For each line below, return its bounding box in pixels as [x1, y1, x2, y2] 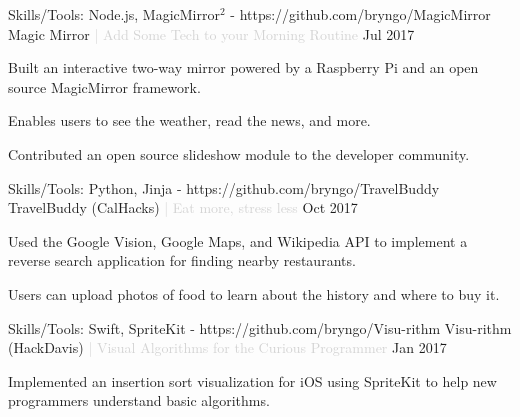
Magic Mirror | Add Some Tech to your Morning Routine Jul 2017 [8, 23, 415, 44]
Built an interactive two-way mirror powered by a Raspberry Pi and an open [8, 57, 479, 78]
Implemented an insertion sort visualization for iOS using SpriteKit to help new [8, 370, 497, 391]
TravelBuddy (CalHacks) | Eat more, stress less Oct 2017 [8, 197, 358, 218]
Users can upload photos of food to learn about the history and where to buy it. [8, 283, 500, 304]
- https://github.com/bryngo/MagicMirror [230, 4, 491, 24]
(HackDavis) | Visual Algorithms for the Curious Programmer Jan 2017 [8, 337, 447, 358]
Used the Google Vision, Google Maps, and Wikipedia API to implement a [8, 230, 468, 251]
